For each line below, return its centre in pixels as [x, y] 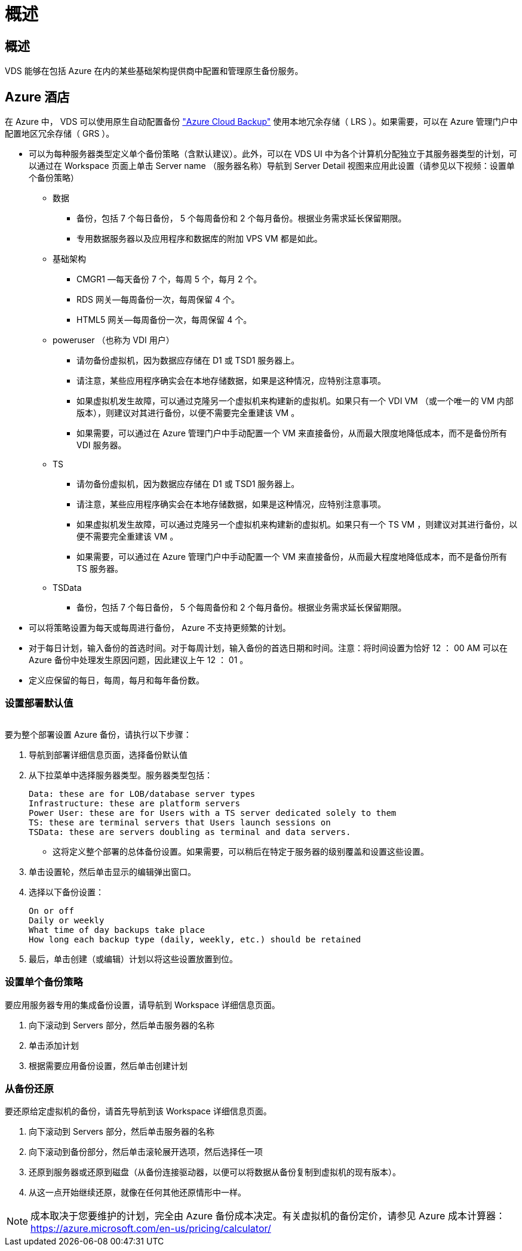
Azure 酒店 [37, 97]
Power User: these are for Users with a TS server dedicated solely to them [213, 813]
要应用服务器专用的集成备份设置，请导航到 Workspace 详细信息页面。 [142, 1005]
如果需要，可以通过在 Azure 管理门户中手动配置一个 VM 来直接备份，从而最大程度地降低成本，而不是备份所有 [292, 557]
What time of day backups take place [117, 930]
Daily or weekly [67, 920]
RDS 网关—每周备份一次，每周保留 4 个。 [158, 300]
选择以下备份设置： [66, 892]
